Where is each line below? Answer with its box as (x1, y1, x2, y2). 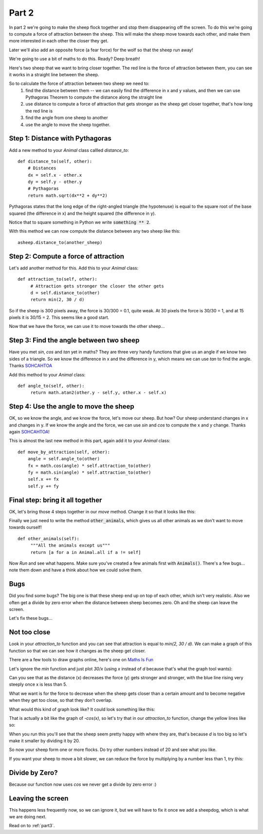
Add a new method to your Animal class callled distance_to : (9, 147, 129, 153)
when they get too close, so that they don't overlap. (9, 697, 113, 703)
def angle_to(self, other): (18, 383, 85, 388)
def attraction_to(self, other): (18, 276, 97, 282)
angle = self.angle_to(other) (27, 456, 100, 462)
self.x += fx (27, 476, 59, 482)
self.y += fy (27, 483, 59, 489)
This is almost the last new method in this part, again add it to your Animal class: (9, 438, 170, 444)
